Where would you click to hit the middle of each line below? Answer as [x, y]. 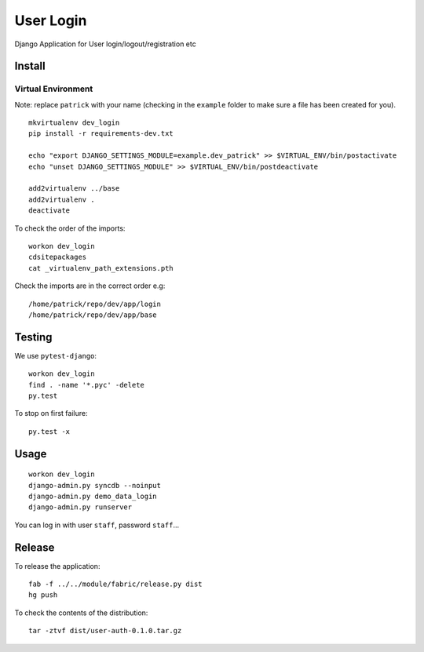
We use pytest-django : [56, 355]
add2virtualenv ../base [74, 189]
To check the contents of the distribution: [81, 613]
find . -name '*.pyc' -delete [87, 385]
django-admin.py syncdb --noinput [95, 485]
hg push [43, 595]
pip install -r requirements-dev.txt [101, 134]
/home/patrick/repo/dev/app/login [95, 304]
